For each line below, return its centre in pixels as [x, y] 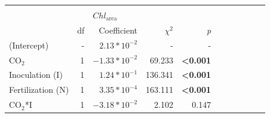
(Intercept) [29, 45]
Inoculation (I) [36, 75]
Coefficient [118, 30]
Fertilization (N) [39, 90]
